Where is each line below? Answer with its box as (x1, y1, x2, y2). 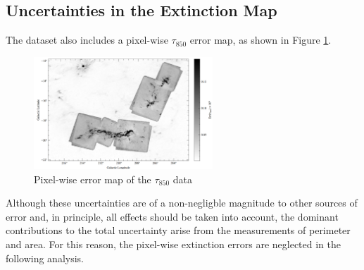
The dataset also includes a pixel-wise (6, 32, 168, 47)
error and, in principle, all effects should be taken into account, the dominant (6, 209, 339, 223)
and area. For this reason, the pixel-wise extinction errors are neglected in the (6, 237, 341, 251)
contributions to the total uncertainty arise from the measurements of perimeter (6, 223, 351, 238)
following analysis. (6, 250, 84, 265)
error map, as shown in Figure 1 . (189, 32, 332, 47)
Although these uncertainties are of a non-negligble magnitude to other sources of (6, 195, 358, 210)
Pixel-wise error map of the (34, 171, 151, 186)
